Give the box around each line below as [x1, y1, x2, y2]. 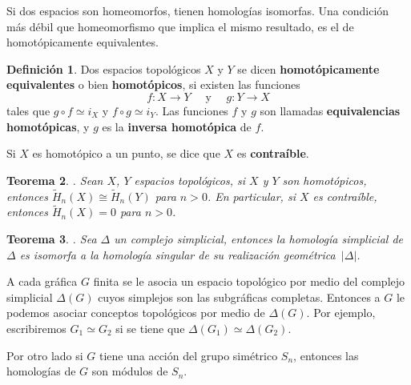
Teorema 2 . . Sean [6, 171, 103, 188]
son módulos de [91, 363, 168, 379]
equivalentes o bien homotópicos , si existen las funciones [6, 76, 300, 93]
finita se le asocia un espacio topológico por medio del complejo [93, 273, 405, 290]
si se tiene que [115, 319, 185, 336]
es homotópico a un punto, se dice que [32, 145, 220, 162]
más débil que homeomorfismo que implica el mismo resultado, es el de [6, 18, 354, 34]
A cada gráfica [6, 273, 78, 290]
